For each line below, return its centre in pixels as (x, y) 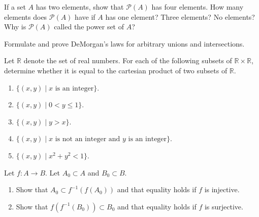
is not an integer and (88, 139)
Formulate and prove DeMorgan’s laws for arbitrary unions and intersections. (124, 43)
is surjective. (224, 206)
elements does (26, 16)
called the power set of (89, 27)
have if (85, 16)
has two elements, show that (80, 7)
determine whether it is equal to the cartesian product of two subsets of (116, 70)
